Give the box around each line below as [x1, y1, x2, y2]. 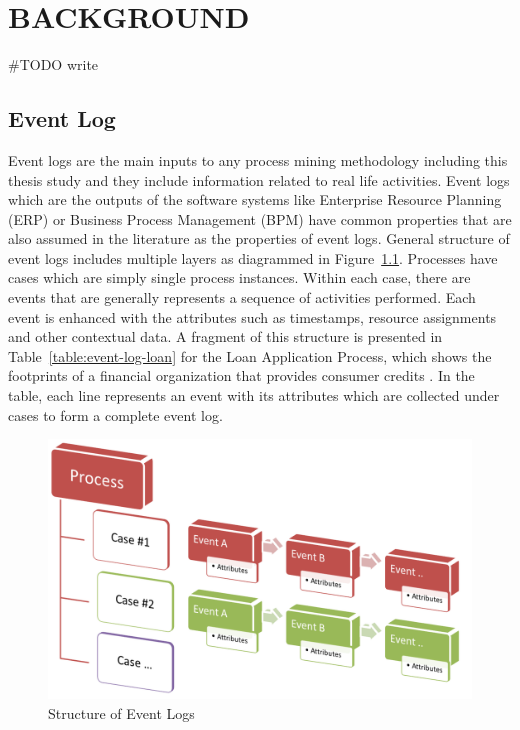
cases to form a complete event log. [8, 404, 223, 425]
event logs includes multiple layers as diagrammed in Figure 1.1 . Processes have [8, 247, 498, 268]
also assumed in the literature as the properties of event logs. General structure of [8, 228, 510, 249]
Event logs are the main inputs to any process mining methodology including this [8, 149, 508, 170]
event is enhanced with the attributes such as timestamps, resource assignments [8, 306, 497, 327]
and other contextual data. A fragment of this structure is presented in [8, 326, 443, 347]
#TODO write [8, 54, 99, 75]
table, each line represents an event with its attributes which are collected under [8, 385, 500, 406]
